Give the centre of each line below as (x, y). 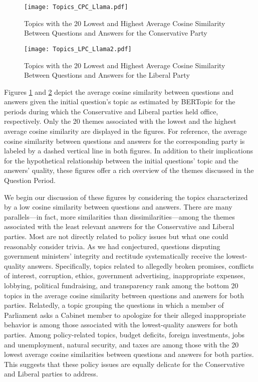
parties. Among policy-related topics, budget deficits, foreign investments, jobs (124, 334)
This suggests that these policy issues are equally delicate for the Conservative (124, 364)
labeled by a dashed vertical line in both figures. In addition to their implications (129, 151)
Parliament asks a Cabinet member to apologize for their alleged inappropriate (125, 315)
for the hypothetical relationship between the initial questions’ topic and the (121, 160)
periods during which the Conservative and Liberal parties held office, (111, 111)
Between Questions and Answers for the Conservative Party (116, 33)
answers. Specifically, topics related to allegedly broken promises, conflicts (141, 265)
